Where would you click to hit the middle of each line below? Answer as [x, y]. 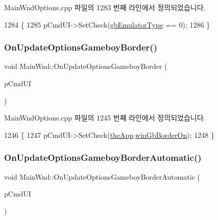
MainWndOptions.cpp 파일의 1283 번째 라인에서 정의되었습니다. [105, 7]
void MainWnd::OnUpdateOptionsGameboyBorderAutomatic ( [102, 176]
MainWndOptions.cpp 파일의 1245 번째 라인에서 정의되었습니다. [105, 118]
